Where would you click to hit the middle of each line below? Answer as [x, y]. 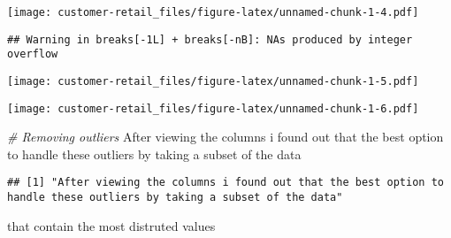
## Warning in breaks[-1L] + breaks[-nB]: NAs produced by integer [210, 39]
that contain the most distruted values [111, 225]
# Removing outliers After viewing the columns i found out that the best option [225, 137]
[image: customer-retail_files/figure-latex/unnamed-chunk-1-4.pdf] [213, 12]
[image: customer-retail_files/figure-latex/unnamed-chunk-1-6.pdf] [213, 108]
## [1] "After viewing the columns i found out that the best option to [225, 183]
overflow [33, 54]
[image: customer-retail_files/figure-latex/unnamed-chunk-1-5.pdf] [213, 81]
